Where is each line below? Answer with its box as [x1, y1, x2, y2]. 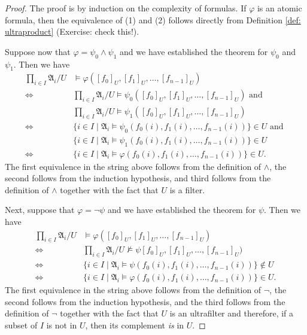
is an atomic [257, 2, 302, 14]
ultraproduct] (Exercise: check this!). [5, 25, 139, 38]
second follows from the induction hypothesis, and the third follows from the [5, 295, 285, 307]
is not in [46, 319, 77, 331]
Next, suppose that [5, 203, 75, 216]
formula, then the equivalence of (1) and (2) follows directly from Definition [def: [5, 13, 301, 26]
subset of [5, 319, 38, 331]
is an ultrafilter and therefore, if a [169, 307, 294, 319]
